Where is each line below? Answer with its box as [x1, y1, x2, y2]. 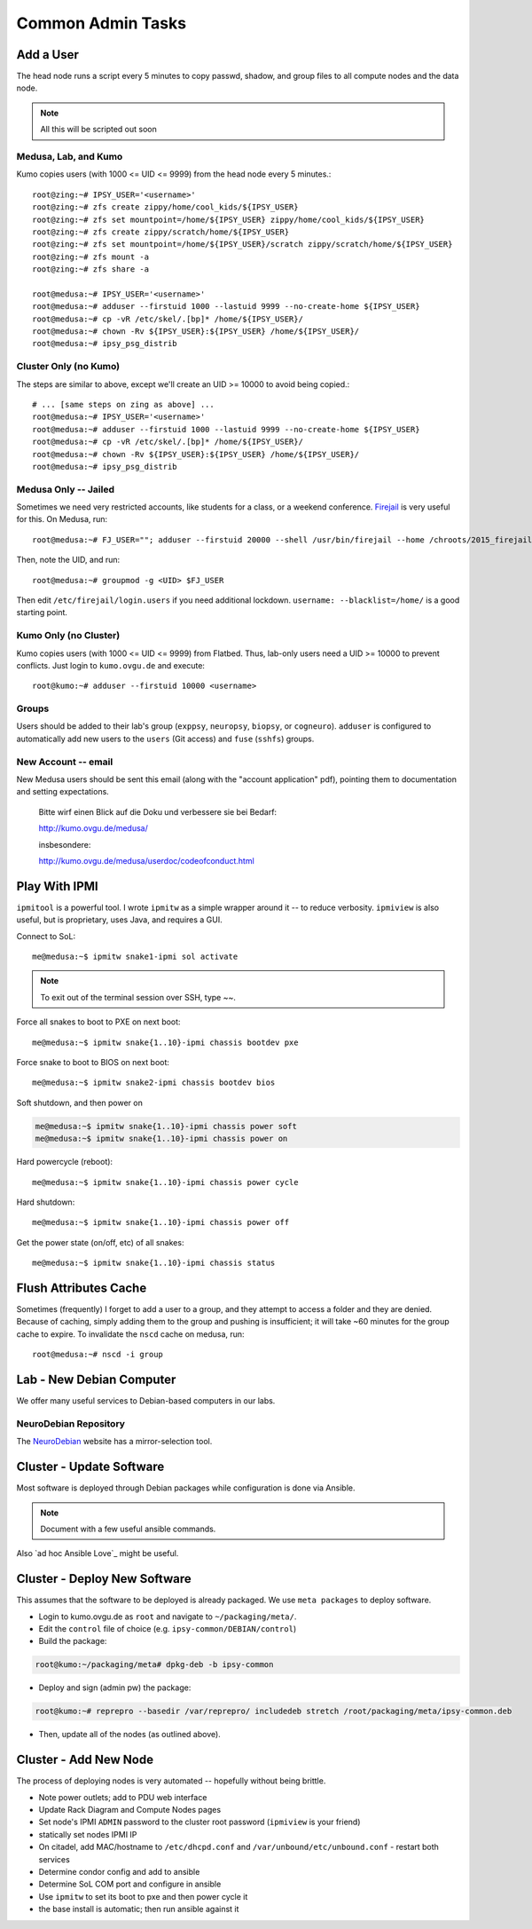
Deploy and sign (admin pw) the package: [38, 1682, 192, 1693]
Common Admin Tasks [16, 13, 186, 33]
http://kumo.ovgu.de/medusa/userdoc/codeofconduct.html [38, 855, 254, 866]
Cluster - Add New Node [16, 1752, 154, 1767]
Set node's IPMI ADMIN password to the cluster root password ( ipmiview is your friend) [38, 1816, 361, 1828]
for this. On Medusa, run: [16, 514, 108, 525]
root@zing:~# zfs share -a [32, 265, 150, 274]
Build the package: [38, 1636, 107, 1647]
